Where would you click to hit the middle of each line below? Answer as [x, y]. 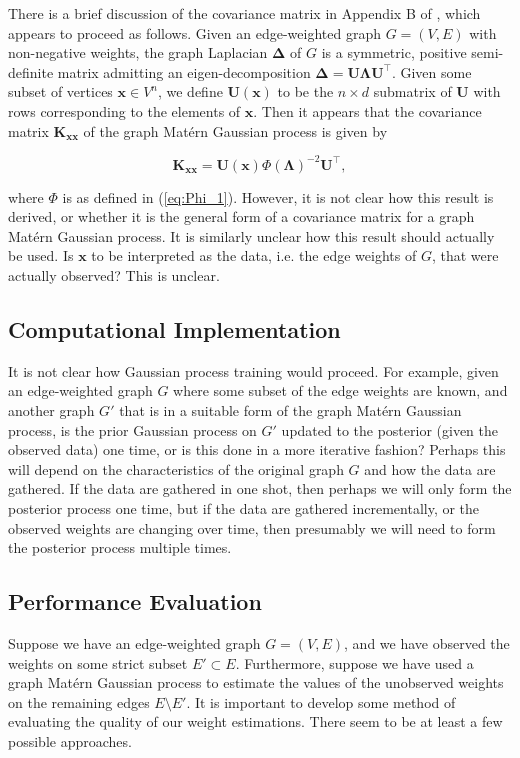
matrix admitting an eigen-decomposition [184, 71]
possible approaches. [70, 740]
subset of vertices [60, 91]
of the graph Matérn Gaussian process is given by [235, 130]
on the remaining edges [79, 701]
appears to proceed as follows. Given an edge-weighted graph [194, 32]
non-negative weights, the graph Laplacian [138, 52]
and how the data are [430, 468]
